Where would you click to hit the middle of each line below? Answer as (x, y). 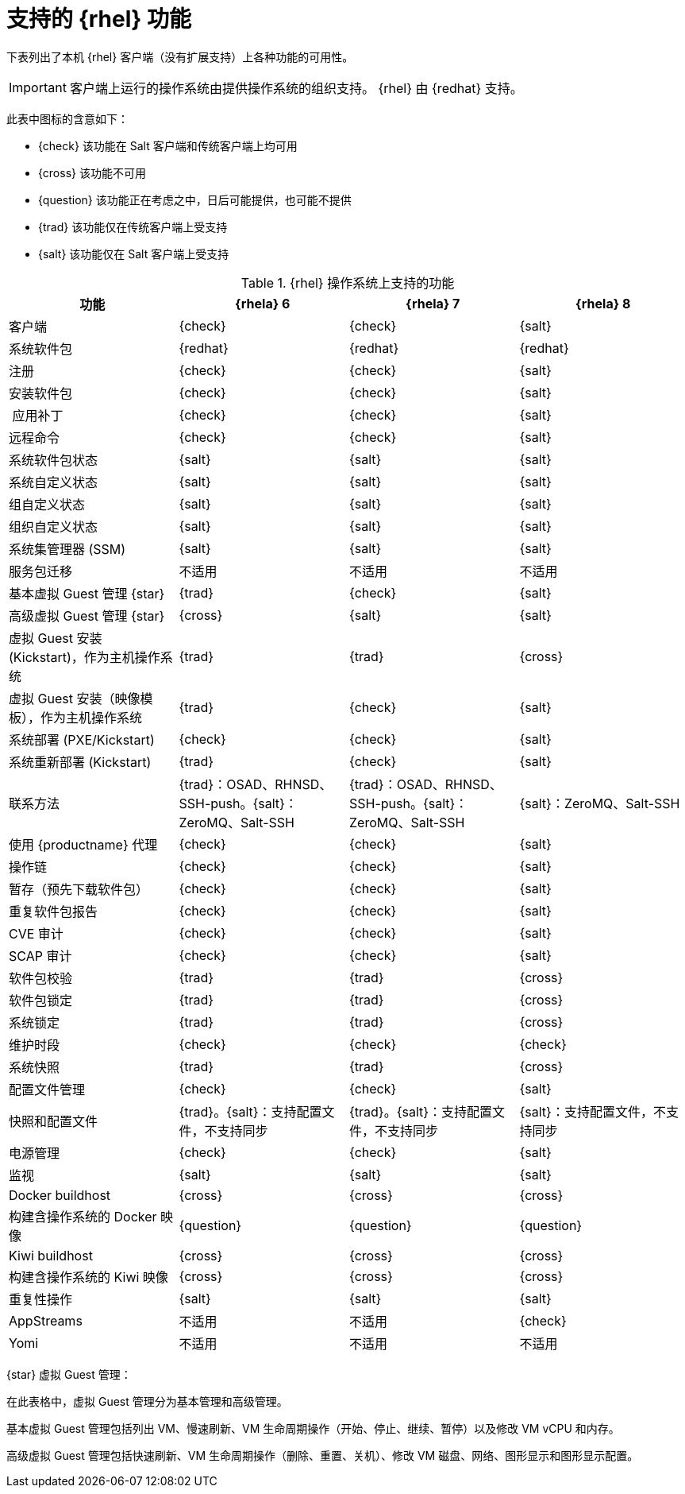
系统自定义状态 (54, 482)
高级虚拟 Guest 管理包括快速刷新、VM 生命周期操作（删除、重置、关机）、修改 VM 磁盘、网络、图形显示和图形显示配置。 (323, 1455)
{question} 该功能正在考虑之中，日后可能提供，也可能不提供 (195, 199)
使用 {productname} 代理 (83, 844)
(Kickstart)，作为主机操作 (85, 657)
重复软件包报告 (54, 911)
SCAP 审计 (40, 956)
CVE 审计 (36, 933)
